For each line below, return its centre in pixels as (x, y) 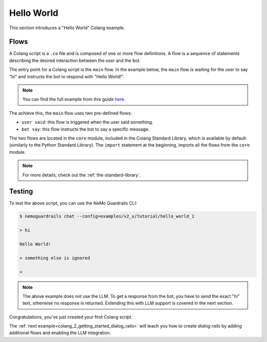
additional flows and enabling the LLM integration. (60, 333)
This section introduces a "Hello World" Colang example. (67, 28)
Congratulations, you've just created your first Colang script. (71, 317)
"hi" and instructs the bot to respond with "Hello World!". (67, 76)
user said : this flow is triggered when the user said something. (87, 122)
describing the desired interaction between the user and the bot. (75, 60)
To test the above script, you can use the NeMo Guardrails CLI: (73, 203)
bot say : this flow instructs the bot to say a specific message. (86, 129)
